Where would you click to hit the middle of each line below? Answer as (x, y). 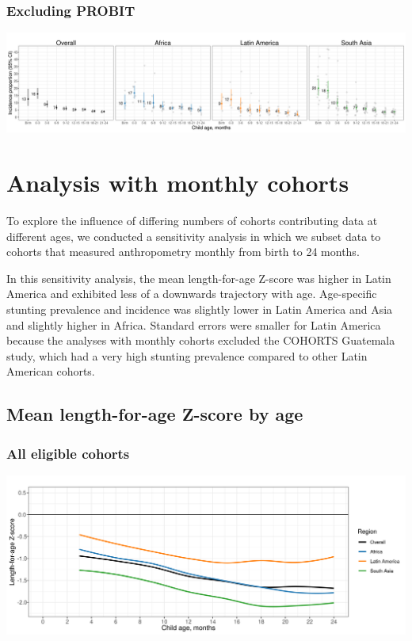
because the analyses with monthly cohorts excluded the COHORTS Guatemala (201, 340)
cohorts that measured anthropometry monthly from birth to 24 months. (183, 252)
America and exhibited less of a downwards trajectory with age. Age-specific (192, 294)
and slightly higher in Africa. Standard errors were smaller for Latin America (194, 324)
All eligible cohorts (68, 453)
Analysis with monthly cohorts (178, 182)
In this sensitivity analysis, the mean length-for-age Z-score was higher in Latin (199, 278)
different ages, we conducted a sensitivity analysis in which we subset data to (194, 236)
